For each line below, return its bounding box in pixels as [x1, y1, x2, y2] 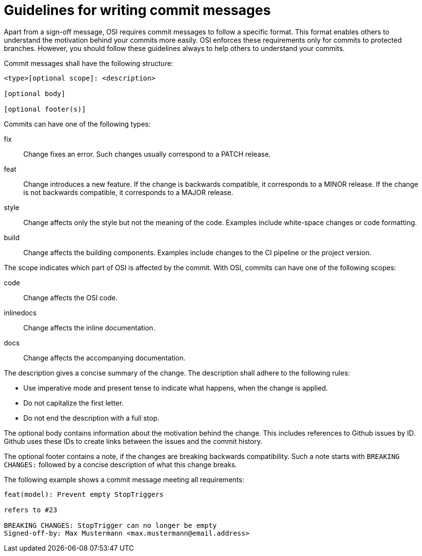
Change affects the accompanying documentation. [23, 353, 186, 362]
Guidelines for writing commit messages [4, 2, 271, 18]
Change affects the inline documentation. [23, 323, 155, 332]
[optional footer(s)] [4, 105, 86, 113]
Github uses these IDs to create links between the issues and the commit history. [4, 437, 263, 445]
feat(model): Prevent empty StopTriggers [4, 490, 164, 498]
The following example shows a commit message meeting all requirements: [4, 475, 244, 484]
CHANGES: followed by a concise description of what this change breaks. [4, 460, 237, 469]
